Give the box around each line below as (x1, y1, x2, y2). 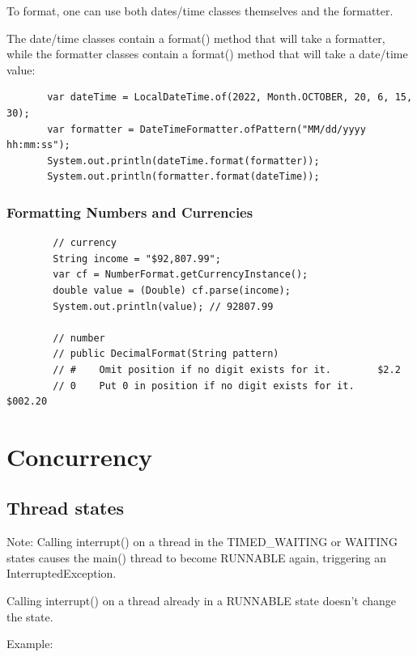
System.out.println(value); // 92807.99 (53, 300, 274, 312)
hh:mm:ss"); (6, 139, 70, 151)
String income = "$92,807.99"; (53, 252, 221, 265)
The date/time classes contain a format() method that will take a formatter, (6, 29, 385, 46)
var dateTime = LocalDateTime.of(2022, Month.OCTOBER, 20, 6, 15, (47, 91, 413, 104)
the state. (6, 608, 53, 625)
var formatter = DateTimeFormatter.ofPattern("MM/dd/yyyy (47, 123, 366, 135)
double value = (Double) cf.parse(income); (53, 284, 291, 296)
